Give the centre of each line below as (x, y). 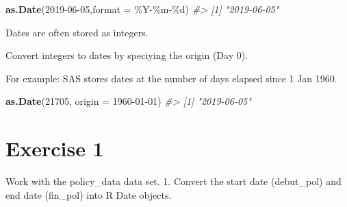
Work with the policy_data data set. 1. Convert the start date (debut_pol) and (173, 181)
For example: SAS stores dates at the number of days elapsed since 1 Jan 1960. (171, 78)
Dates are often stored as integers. (77, 32)
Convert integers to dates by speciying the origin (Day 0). (127, 55)
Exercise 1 (55, 148)
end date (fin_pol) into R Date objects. (89, 194)
